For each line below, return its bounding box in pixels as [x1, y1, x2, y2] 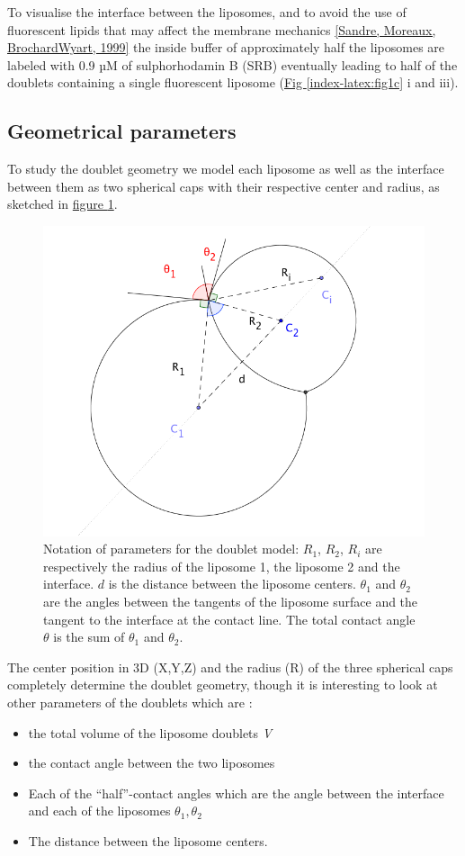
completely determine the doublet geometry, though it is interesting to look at [7, 675, 438, 694]
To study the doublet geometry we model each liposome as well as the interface [7, 159, 444, 178]
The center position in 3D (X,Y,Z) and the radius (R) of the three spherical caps [7, 657, 453, 676]
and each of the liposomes [28, 801, 171, 820]
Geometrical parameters [7, 117, 237, 145]
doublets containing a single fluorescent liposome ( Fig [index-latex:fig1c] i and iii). [7, 73, 459, 92]
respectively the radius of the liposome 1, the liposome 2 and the [43, 556, 400, 575]
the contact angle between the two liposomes [28, 753, 275, 772]
